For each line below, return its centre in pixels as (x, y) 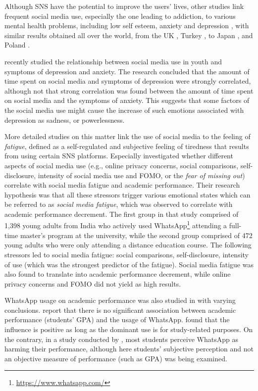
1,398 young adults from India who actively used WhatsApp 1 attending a (116, 225)
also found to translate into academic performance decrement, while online (118, 274)
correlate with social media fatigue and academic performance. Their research (122, 185)
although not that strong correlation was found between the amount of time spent (129, 90)
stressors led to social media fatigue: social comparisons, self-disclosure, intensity (127, 254)
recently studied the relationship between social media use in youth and (113, 61)
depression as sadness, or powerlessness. (65, 120)
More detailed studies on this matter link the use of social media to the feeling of (128, 136)
